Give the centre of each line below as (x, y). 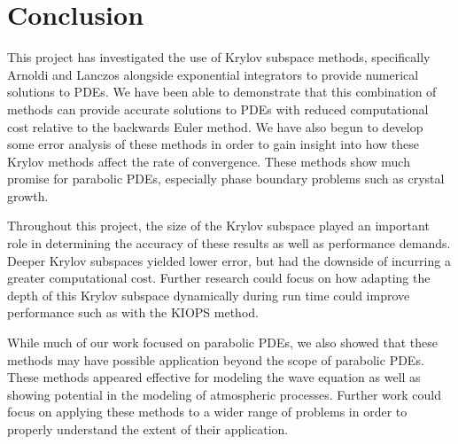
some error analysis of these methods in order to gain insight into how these (213, 144)
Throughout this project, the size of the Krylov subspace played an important (218, 226)
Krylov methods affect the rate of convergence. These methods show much (209, 161)
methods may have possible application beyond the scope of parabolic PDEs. (216, 359)
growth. (28, 195)
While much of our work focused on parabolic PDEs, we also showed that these (223, 343)
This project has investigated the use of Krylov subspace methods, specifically (219, 57)
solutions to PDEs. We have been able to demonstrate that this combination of (222, 92)
